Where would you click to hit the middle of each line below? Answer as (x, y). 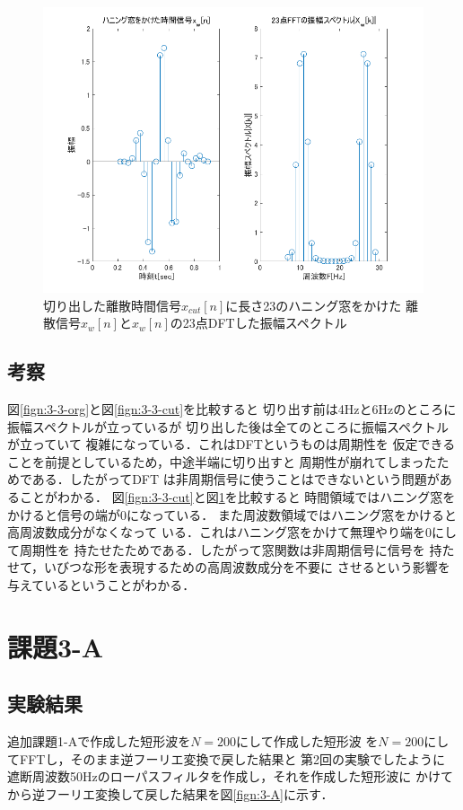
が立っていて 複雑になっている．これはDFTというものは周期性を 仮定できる (231, 444)
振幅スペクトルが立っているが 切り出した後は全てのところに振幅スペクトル (228, 426)
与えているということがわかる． (101, 584)
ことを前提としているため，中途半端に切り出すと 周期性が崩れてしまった (222, 461)
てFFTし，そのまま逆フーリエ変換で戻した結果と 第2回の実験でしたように (227, 758)
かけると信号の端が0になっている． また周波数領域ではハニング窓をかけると (232, 514)
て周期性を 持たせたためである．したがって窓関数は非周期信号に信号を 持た (231, 549)
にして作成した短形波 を (307, 741)
